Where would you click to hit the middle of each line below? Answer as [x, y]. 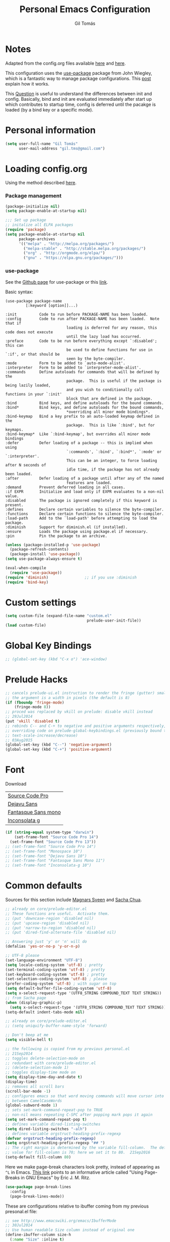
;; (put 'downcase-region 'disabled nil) [50, 918]
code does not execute [29, 332]
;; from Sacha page [26, 998]
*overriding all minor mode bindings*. [109, 412]
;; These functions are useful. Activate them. [57, 914]
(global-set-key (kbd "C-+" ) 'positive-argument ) [59, 750]
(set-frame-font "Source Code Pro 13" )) [53, 842]
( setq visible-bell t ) [29, 1040]
